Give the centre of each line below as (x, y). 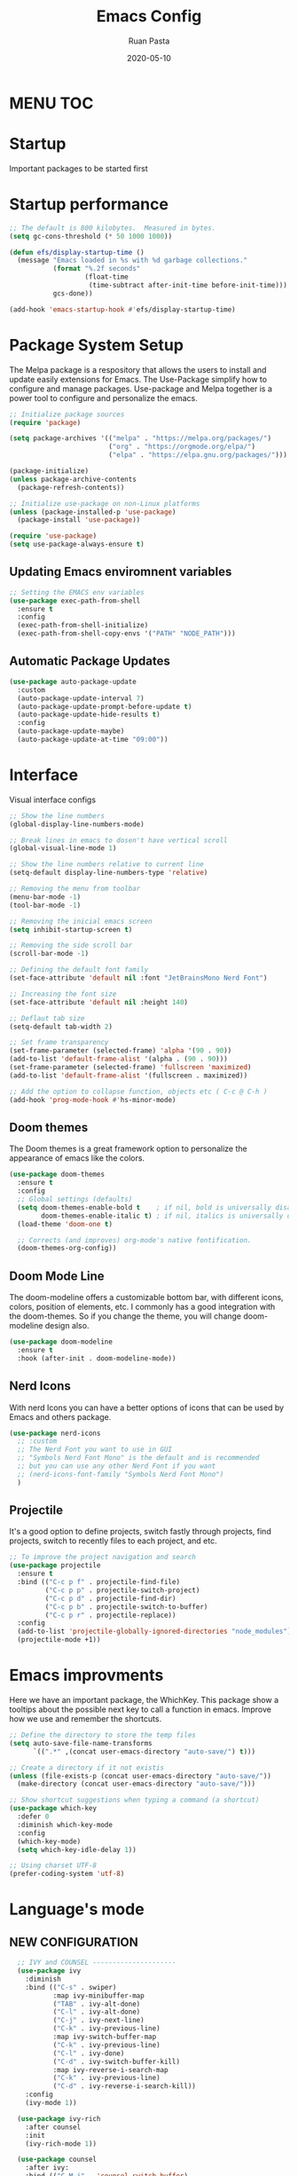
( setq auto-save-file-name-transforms (81, 1743)
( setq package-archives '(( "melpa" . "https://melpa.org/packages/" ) (141, 438)
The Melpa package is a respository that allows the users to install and (138, 369)
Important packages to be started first (78, 168)
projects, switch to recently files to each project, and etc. (113, 1541)
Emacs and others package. (60, 1416)
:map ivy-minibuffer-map (98, 1995)
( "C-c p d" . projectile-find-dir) (110, 1598)
